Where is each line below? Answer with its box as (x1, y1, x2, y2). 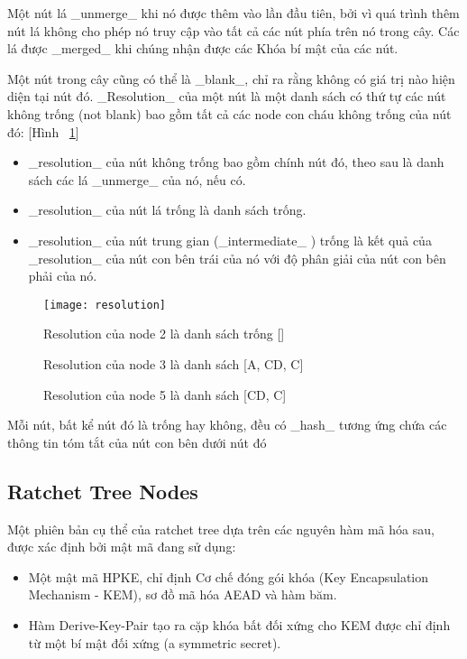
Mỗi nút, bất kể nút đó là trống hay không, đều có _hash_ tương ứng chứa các (7, 415, 447, 434)
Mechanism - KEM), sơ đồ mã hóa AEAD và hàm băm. (28, 585, 337, 604)
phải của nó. (28, 266, 97, 285)
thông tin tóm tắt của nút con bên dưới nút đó (7, 432, 267, 451)
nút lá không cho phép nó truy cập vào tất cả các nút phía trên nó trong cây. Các (7, 21, 460, 40)
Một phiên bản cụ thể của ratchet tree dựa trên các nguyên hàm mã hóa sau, (7, 519, 435, 538)
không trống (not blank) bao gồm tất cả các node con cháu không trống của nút (7, 104, 452, 123)
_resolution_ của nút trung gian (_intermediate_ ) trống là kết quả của (28, 230, 432, 249)
